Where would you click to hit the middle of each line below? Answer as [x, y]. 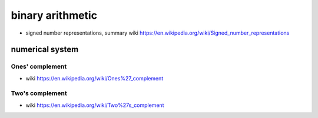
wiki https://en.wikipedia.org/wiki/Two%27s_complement [95, 105]
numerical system [45, 50]
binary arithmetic [54, 15]
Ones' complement [39, 66]
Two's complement [39, 93]
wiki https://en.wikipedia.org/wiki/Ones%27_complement [95, 78]
